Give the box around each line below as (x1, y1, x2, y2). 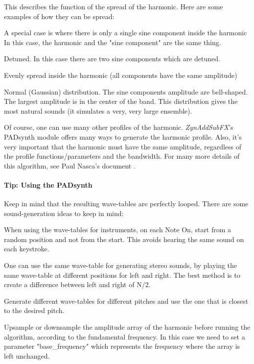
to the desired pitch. (4, 305, 65, 315)
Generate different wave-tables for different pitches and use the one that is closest (4, 295, 249, 306)
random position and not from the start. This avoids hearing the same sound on (4, 234, 244, 244)
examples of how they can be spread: (4, 11, 115, 21)
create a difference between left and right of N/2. (4, 279, 151, 290)
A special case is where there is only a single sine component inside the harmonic (4, 27, 247, 38)
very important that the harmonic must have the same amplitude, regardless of (4, 141, 242, 151)
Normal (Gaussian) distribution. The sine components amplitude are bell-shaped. (4, 86, 248, 97)
